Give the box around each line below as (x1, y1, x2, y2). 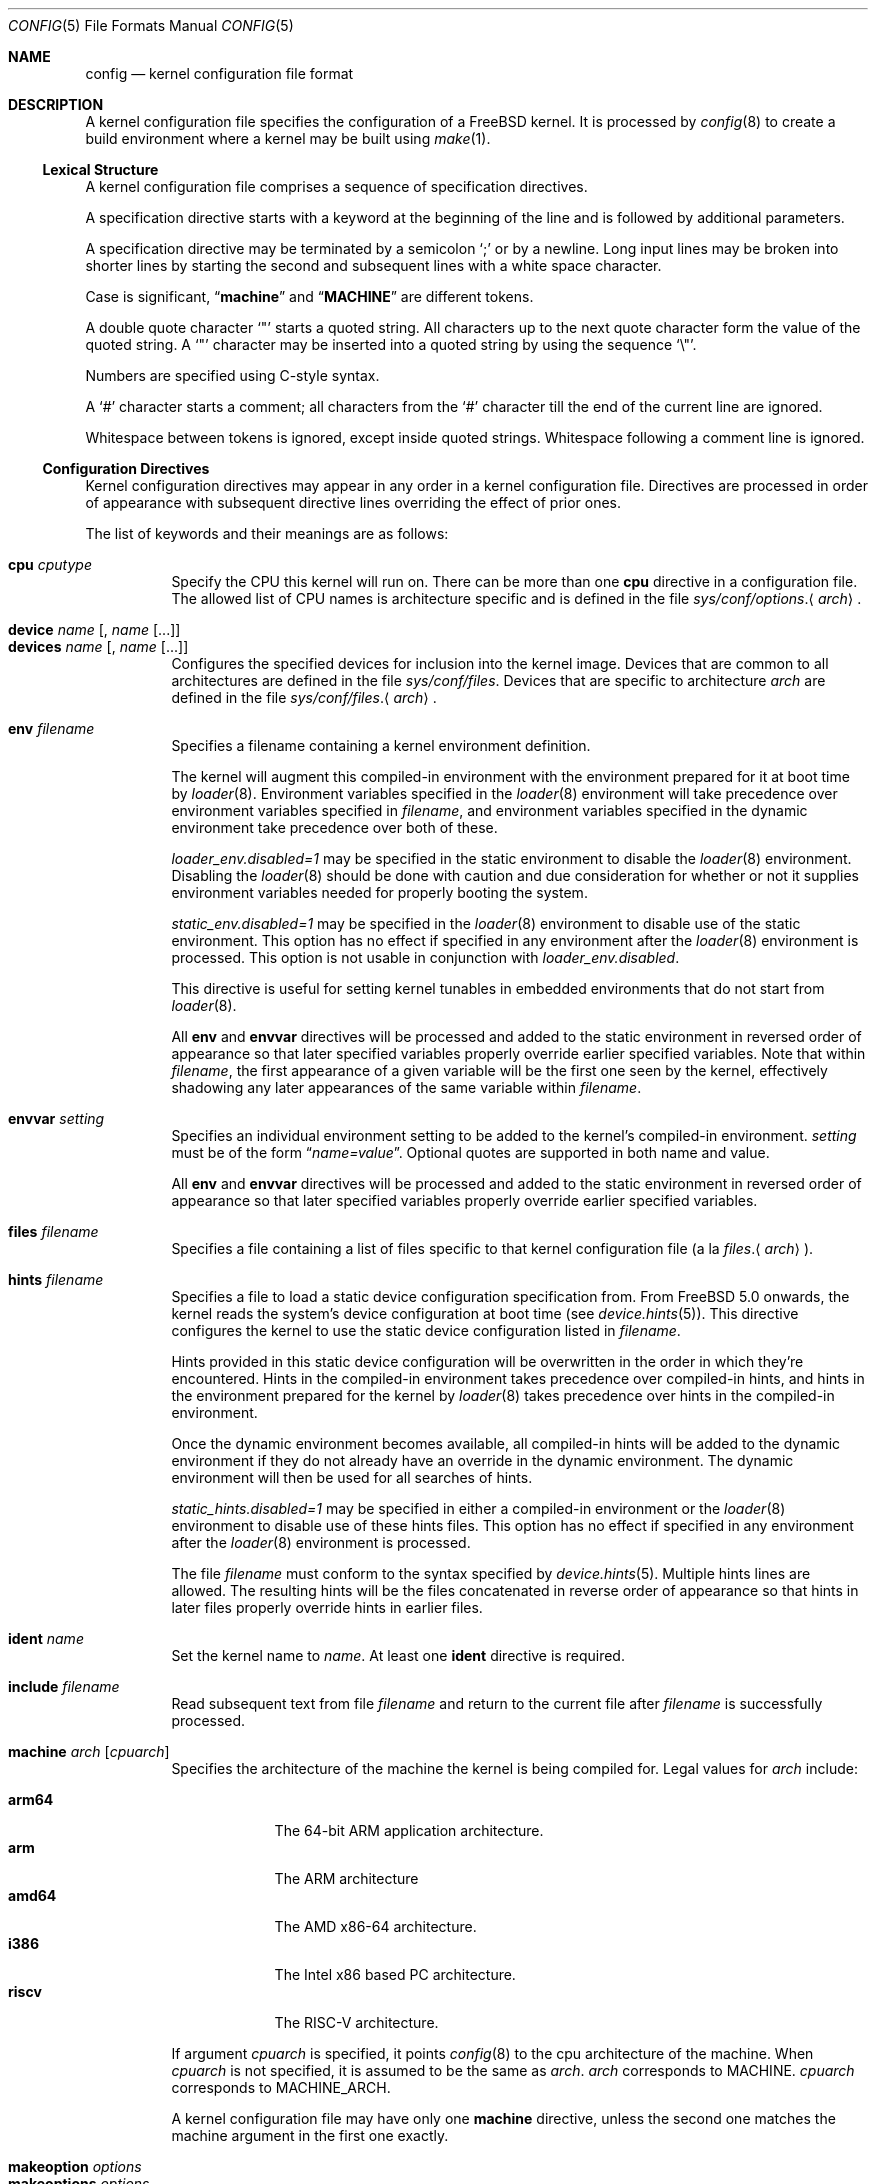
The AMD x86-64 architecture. (274, 1918, 477, 1935)
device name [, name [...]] (8, 621, 181, 638)
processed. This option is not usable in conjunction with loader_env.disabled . (171, 949, 680, 966)
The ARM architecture (274, 1870, 419, 1887)
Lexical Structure (42, 161, 159, 178)
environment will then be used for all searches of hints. (171, 1469, 533, 1486)
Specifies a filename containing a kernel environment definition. (171, 737, 591, 754)
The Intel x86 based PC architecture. (274, 1966, 516, 1983)
